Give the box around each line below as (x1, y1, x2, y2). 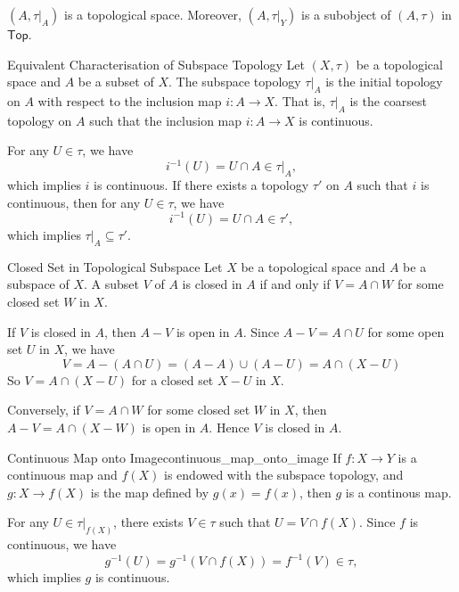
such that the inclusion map (89, 111, 242, 129)
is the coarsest (349, 91, 428, 110)
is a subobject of (301, 5, 391, 23)
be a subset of (78, 72, 154, 91)
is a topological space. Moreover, (64, 5, 242, 23)
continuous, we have (7, 535, 117, 554)
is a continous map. (345, 482, 452, 501)
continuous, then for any (7, 193, 141, 211)
